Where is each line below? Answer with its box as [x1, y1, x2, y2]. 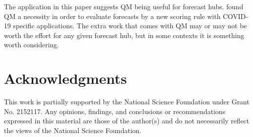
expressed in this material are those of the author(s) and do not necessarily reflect [4, 116, 250, 126]
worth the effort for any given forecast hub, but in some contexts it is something [4, 30, 244, 40]
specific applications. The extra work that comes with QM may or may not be [13, 20, 247, 31]
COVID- [223, 11, 248, 21]
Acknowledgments [4, 68, 127, 88]
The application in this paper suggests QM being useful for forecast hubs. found [4, 1, 243, 11]
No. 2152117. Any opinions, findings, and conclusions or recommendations [4, 106, 226, 116]
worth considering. [4, 39, 59, 50]
